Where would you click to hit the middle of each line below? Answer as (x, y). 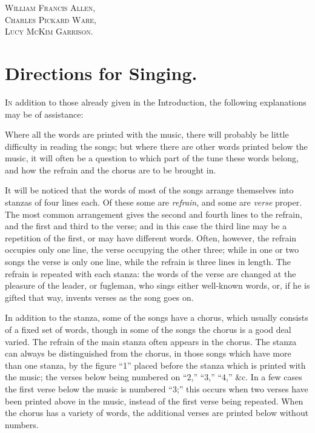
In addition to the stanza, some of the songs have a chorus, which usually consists (157, 317)
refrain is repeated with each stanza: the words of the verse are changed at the (151, 273)
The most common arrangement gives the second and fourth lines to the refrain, (154, 214)
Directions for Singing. (101, 72)
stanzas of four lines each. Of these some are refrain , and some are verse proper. (154, 202)
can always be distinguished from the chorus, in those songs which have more (148, 353)
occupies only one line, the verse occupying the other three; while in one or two (152, 250)
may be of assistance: (44, 114)
